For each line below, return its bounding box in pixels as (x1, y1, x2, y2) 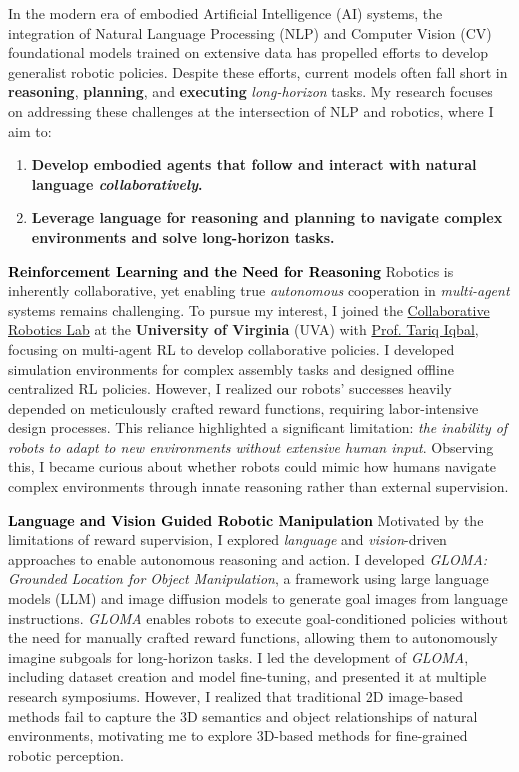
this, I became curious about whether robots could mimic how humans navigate (8, 456, 497, 477)
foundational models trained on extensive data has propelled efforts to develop (8, 42, 488, 63)
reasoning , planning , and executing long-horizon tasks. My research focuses (8, 81, 493, 102)
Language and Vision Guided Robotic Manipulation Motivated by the (8, 509, 484, 530)
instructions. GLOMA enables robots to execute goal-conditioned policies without (8, 607, 508, 628)
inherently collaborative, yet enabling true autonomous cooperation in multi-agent (8, 280, 510, 301)
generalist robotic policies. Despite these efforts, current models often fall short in (8, 61, 508, 82)
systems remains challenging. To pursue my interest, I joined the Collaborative (8, 299, 490, 320)
